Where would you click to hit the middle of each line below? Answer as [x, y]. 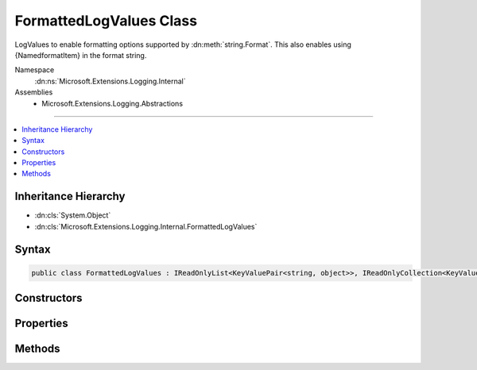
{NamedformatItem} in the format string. [81, 55]
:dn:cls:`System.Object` [73, 215]
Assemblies [34, 92]
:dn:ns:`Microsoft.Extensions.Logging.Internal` [110, 81]
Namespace [35, 70]
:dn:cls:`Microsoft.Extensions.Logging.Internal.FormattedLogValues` [146, 226]
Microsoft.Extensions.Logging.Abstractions [112, 103]
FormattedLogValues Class [106, 21]
